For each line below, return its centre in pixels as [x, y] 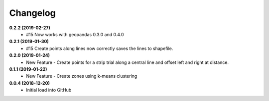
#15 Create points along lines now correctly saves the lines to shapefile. [100, 48]
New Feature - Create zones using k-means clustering [82, 76]
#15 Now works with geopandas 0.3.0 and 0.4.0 [75, 34]
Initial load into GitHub [49, 90]
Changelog [32, 13]
